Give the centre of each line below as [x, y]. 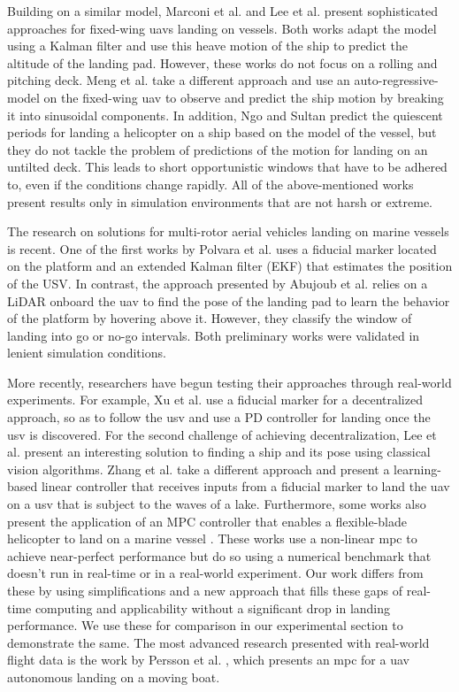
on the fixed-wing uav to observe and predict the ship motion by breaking [244, 97]
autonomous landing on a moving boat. [114, 677]
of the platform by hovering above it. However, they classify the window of [210, 318]
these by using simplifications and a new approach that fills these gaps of [205, 590]
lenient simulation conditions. [87, 353]
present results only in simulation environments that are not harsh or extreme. [220, 201]
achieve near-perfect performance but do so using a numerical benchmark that [219, 555]
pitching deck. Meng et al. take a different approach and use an [179, 80]
